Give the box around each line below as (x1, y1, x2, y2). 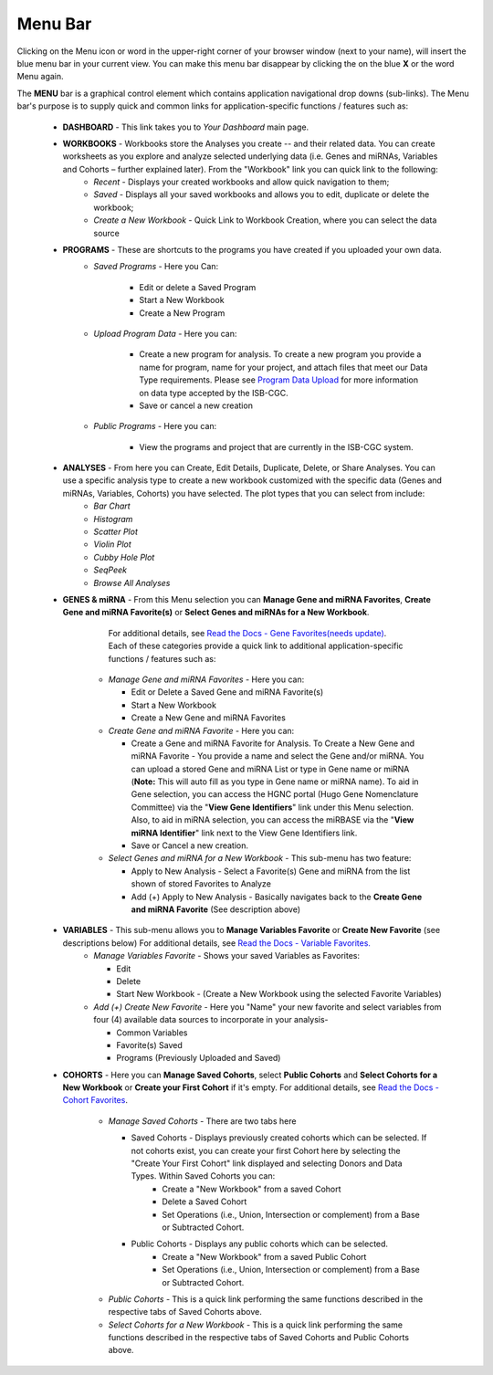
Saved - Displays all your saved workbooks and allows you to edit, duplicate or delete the (93, 189, 430, 200)
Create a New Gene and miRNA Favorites (131, 712, 287, 723)
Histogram (93, 513, 133, 524)
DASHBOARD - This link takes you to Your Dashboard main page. (62, 121, 309, 132)
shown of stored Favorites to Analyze (131, 878, 271, 889)
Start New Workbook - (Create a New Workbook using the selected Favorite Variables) (116, 989, 442, 1000)
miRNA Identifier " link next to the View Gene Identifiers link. (131, 827, 358, 838)
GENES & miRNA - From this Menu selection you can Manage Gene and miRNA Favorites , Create (62, 594, 431, 604)
